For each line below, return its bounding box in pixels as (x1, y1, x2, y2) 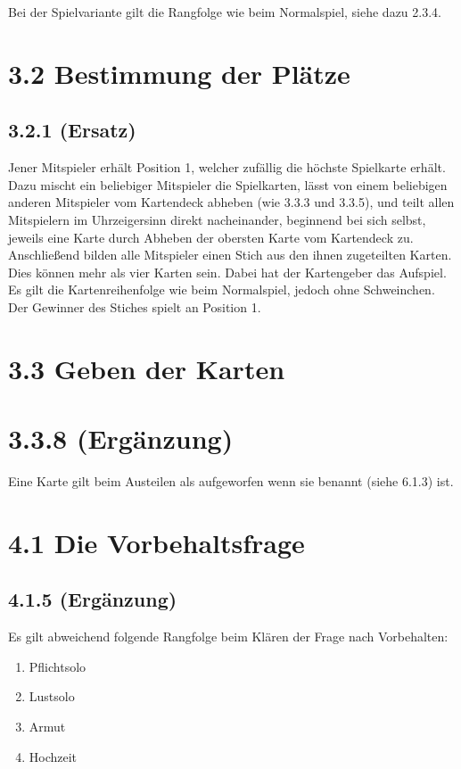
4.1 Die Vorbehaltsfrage (8, 524, 305, 560)
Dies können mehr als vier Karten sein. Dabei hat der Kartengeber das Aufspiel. (8, 262, 447, 281)
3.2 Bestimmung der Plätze (8, 54, 350, 91)
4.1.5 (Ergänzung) (8, 585, 177, 613)
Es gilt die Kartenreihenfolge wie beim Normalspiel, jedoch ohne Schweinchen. (8, 280, 435, 299)
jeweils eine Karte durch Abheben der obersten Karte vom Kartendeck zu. (8, 227, 414, 246)
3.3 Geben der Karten (8, 350, 285, 386)
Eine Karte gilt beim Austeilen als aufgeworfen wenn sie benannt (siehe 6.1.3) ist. (8, 472, 454, 491)
